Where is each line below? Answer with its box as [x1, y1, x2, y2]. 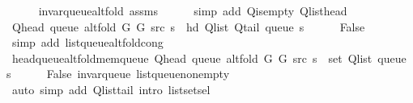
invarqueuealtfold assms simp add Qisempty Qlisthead [38, 2, 347, 19]
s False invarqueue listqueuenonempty [6, 65, 230, 82]
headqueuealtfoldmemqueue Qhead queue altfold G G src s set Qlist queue [11, 49, 407, 66]
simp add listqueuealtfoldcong [11, 34, 164, 51]
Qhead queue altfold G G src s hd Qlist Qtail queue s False [11, 18, 365, 35]
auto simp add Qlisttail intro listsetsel [11, 80, 211, 97]
